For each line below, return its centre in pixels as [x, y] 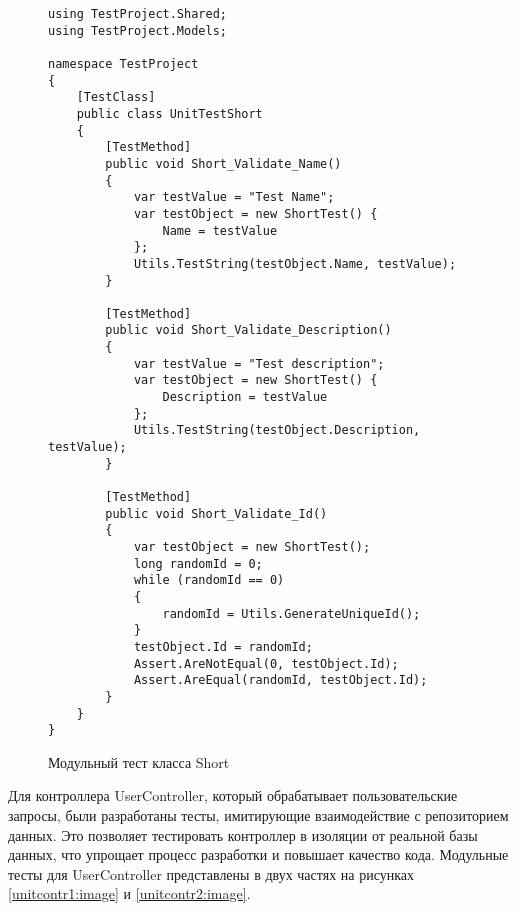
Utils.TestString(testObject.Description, [277, 430]
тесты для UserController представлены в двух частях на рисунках [211, 873]
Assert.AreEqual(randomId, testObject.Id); [280, 680]
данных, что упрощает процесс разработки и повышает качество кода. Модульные [258, 854]
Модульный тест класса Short [139, 761]
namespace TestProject [123, 63]
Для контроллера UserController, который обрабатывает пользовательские [233, 795]
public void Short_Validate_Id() [216, 513]
